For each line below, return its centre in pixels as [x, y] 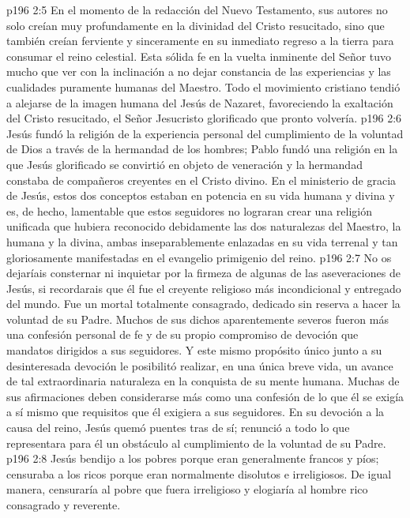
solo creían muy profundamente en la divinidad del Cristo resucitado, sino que [196, 25]
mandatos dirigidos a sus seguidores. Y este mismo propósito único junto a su [194, 350]
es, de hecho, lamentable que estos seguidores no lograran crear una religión [189, 210]
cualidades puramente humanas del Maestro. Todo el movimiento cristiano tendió [203, 86]
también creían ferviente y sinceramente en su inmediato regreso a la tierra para [200, 41]
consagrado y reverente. [64, 505]
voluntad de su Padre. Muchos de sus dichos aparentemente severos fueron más [197, 319]
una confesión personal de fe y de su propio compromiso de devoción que [182, 334]
